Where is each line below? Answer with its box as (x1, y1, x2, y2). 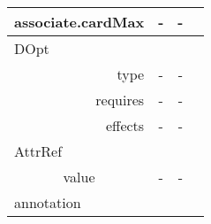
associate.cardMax (14, 12, 145, 32)
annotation (14, 192, 81, 212)
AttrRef (14, 141, 63, 161)
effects (105, 115, 145, 135)
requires (95, 89, 145, 110)
